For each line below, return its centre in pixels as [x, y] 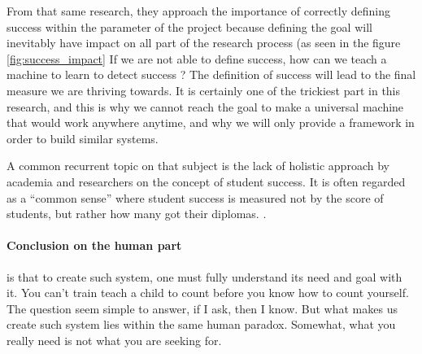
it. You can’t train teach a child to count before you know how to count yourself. [208, 293]
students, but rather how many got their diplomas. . [137, 214]
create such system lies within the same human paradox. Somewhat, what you [201, 324]
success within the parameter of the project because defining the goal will [189, 26]
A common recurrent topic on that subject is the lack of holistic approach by [198, 166]
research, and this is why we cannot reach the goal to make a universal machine [205, 106]
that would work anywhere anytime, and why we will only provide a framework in [211, 122]
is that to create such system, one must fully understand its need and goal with [204, 276]
